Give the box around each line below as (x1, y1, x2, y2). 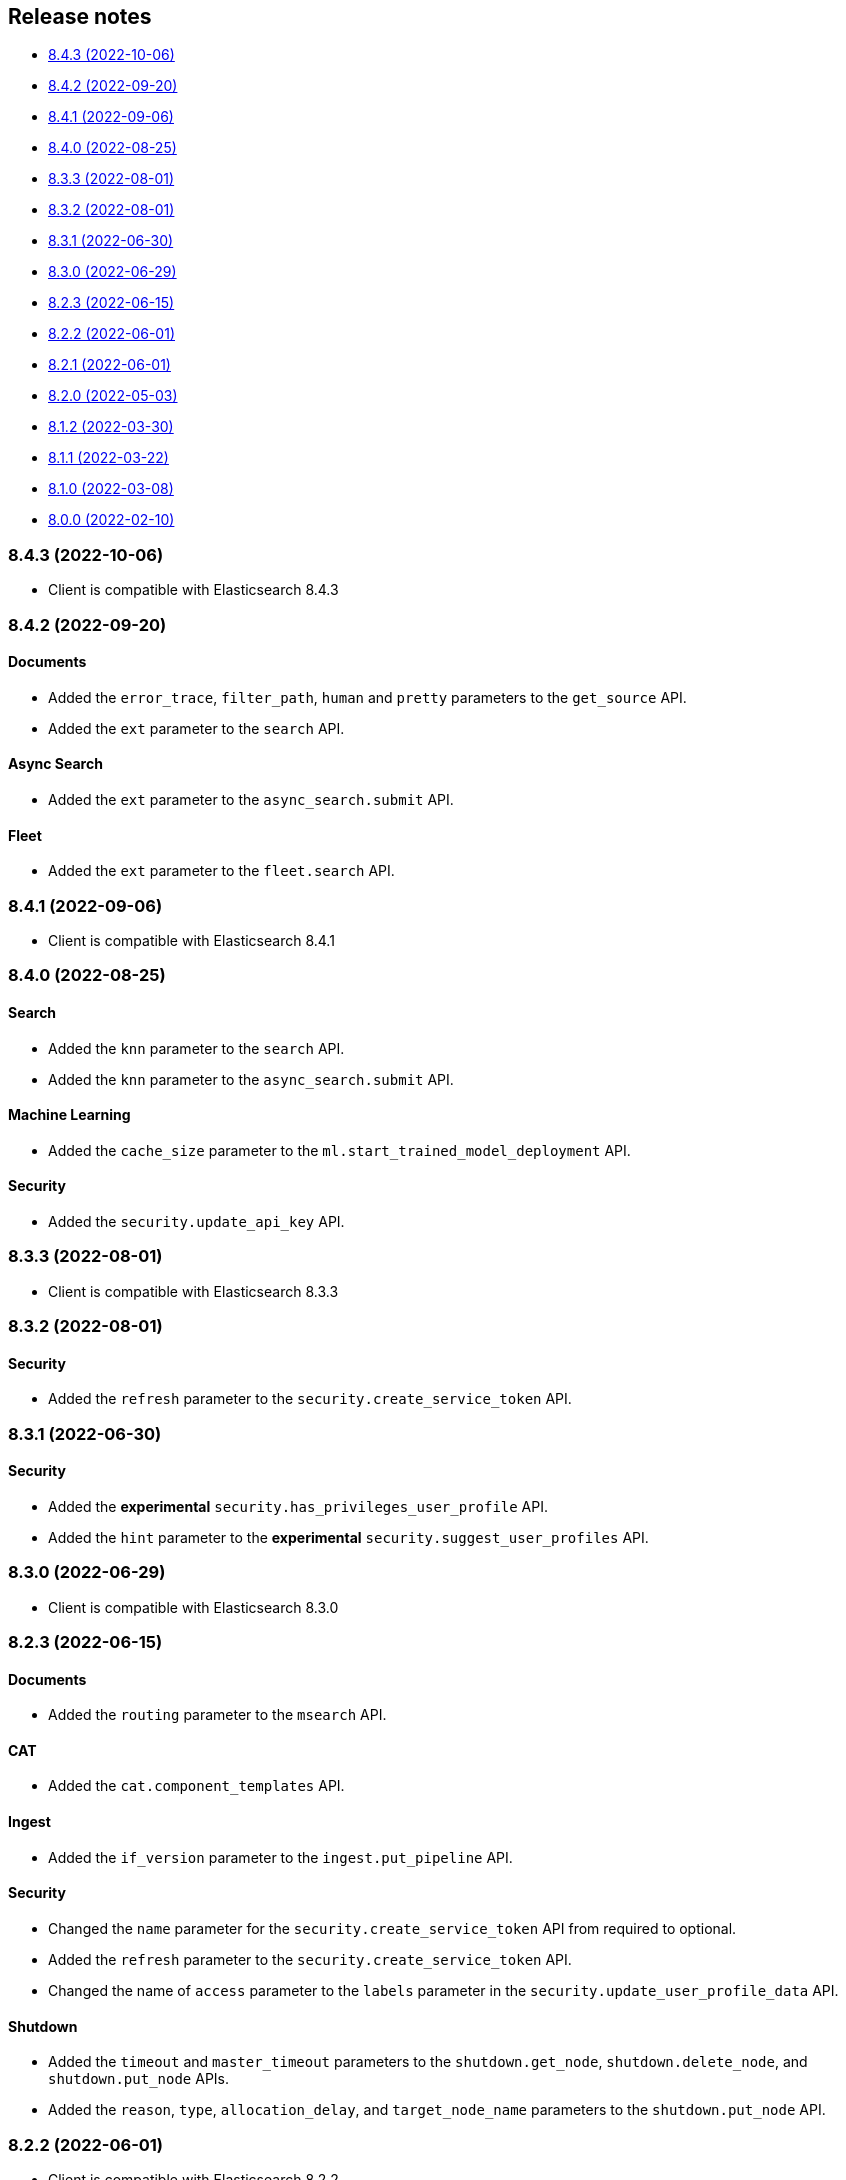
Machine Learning (8, 1106, 131, 1124)
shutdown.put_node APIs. (48, 2070, 230, 2088)
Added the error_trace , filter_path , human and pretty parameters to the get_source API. (48, 688, 687, 706)
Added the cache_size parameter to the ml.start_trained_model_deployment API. (48, 1141, 631, 1159)
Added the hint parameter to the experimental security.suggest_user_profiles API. (48, 1528, 649, 1546)
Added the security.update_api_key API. (48, 1212, 345, 1230)
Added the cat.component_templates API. (48, 1777, 345, 1795)
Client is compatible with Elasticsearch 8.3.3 (48, 1282, 339, 1300)
